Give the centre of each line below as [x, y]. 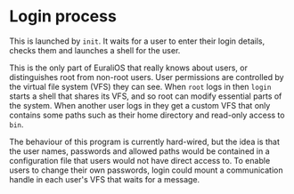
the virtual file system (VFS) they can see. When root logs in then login [140, 86]
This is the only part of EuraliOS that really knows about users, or [128, 68]
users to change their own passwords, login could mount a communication [146, 170]
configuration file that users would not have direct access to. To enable [140, 160]
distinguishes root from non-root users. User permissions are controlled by [147, 77]
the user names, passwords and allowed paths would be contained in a [139, 151]
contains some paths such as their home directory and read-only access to [147, 115]
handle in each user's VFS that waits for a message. [105, 179]
